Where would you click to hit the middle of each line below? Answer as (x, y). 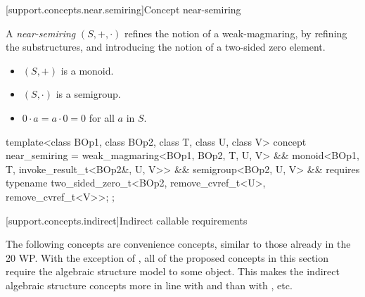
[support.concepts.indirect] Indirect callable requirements (127, 220)
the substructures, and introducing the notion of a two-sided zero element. (166, 47)
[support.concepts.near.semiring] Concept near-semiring (123, 9)
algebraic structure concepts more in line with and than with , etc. (149, 285)
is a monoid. (87, 70)
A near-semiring (41, 33)
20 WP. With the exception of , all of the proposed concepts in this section (167, 257)
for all (102, 117)
